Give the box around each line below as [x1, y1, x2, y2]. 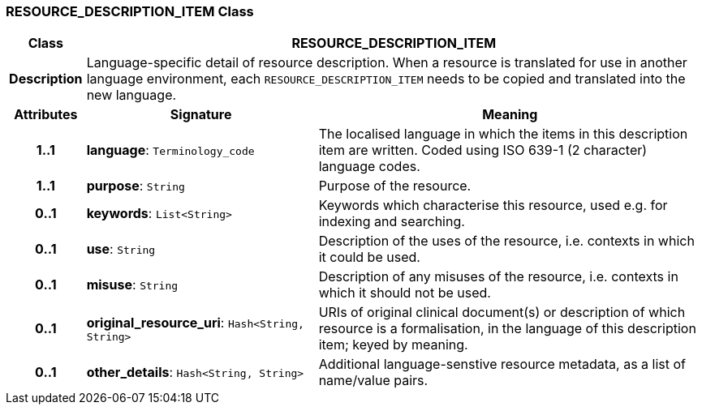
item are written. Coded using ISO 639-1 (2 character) [318, 142, 648, 159]
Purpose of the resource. [318, 178, 472, 195]
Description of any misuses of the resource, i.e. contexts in [318, 268, 678, 285]
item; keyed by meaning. [318, 336, 468, 353]
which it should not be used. [318, 285, 491, 302]
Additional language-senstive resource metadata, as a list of [318, 356, 687, 373]
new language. [86, 87, 177, 104]
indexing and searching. [318, 213, 465, 230]
